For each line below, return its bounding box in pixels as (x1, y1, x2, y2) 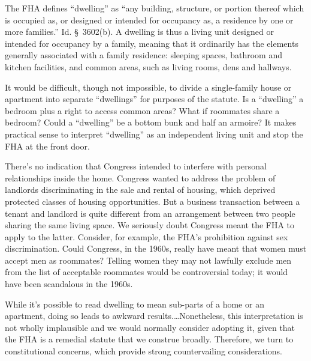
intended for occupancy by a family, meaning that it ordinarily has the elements (5, 37, 298, 49)
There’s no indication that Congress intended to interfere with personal (5, 160, 267, 172)
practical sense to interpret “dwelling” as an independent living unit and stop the (5, 127, 303, 140)
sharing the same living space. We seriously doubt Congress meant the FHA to (5, 219, 295, 231)
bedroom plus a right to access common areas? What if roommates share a (5, 104, 280, 117)
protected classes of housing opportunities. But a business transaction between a (5, 195, 300, 207)
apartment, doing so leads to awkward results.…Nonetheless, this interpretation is (5, 309, 303, 322)
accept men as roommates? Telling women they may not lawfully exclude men (5, 253, 292, 266)
